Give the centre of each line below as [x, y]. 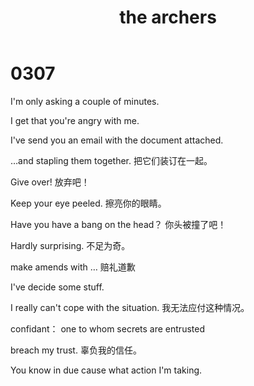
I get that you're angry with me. [75, 120]
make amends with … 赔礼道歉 [73, 267]
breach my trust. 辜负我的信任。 [76, 350]
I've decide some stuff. [57, 287]
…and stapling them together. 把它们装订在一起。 [111, 160]
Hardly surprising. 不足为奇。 [70, 245]
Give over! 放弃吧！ [50, 182]
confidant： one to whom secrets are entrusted [107, 328]
